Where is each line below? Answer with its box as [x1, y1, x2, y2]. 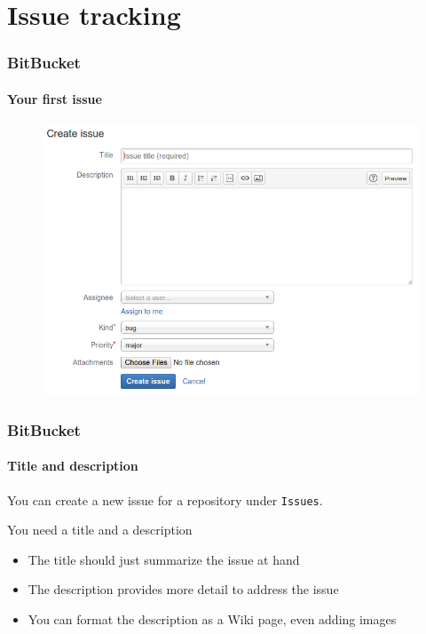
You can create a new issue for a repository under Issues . [7, 490, 323, 509]
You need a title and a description [7, 520, 193, 539]
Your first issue [7, 89, 102, 107]
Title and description [7, 456, 138, 475]
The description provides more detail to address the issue [28, 580, 339, 598]
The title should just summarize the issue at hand [28, 550, 300, 568]
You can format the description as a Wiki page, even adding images [28, 610, 397, 628]
